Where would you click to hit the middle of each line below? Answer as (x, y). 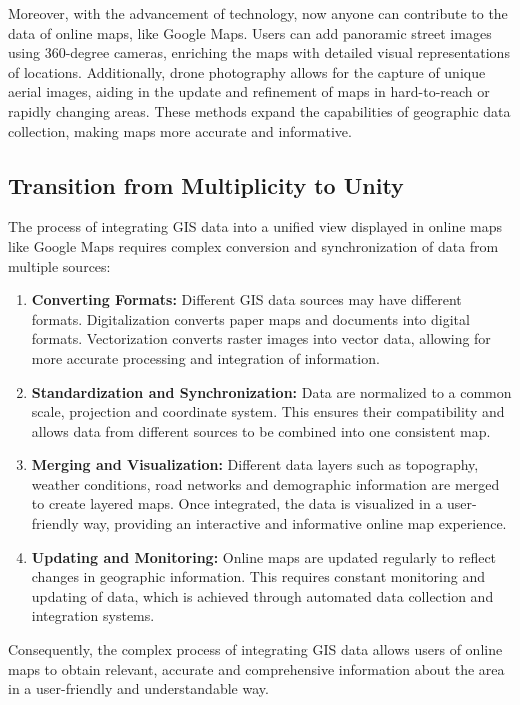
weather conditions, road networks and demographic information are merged (265, 483)
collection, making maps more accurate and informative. (180, 130)
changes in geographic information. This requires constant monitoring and (258, 576)
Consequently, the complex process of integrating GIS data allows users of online (255, 649)
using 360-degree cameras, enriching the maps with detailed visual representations (259, 52)
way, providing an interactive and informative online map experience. (295, 523)
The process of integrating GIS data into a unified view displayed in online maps (255, 226)
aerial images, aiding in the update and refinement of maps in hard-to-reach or (249, 91)
